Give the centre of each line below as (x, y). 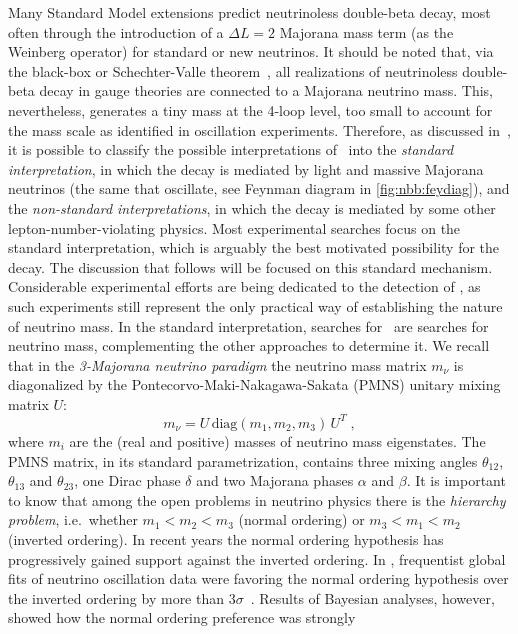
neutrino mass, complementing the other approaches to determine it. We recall (249, 345)
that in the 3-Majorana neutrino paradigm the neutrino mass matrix (217, 364)
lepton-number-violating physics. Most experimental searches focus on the (234, 227)
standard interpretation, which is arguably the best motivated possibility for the (254, 247)
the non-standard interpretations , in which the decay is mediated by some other (252, 207)
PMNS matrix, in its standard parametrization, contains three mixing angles (243, 460)
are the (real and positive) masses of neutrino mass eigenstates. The (277, 440)
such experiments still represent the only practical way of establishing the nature (255, 305)
